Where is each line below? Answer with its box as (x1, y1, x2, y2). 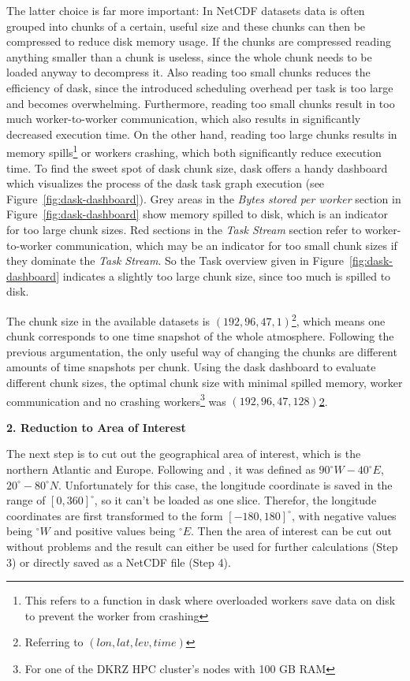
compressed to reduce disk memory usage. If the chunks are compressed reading (6, 33, 391, 50)
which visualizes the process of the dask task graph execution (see (6, 175, 325, 192)
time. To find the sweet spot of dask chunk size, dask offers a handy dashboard (6, 159, 388, 176)
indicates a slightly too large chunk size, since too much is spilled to (62, 267, 391, 284)
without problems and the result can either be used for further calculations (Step (6, 538, 398, 554)
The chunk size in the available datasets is (6, 312, 211, 329)
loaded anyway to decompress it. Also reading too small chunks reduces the (6, 64, 371, 80)
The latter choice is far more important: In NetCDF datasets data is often (6, 2, 365, 18)
